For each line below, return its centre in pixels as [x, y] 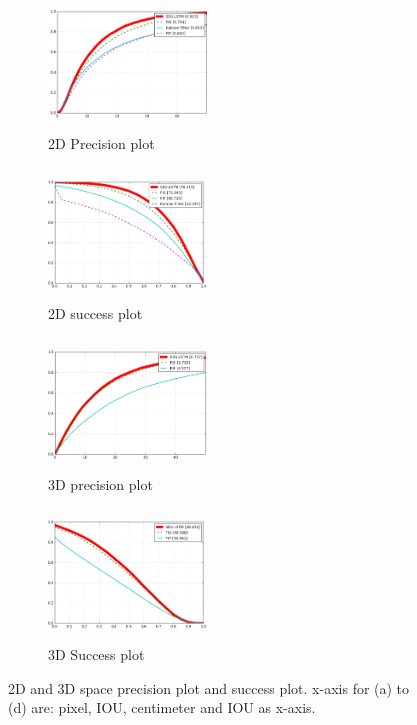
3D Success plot [96, 654]
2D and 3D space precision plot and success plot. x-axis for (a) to [209, 687]
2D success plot [95, 313]
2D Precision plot [101, 142]
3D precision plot [100, 483]
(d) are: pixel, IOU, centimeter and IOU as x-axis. [162, 707]
